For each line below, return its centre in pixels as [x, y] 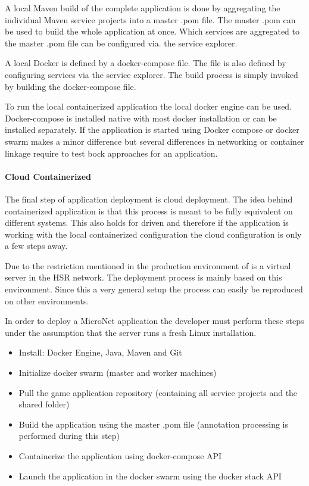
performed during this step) [69, 436]
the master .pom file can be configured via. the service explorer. [121, 43]
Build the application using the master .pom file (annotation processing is [153, 424]
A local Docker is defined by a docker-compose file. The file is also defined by [146, 63]
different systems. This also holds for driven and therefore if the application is [147, 222]
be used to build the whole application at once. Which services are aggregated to [152, 31]
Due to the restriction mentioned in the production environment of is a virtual [148, 265]
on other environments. [47, 300]
